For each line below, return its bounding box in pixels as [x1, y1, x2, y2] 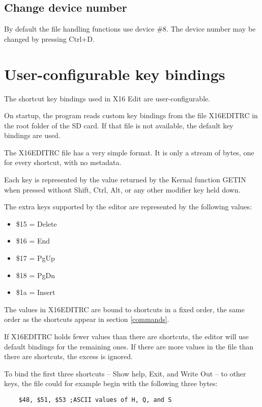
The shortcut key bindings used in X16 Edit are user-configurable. [4, 93, 211, 103]
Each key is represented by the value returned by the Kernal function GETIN [4, 174, 246, 185]
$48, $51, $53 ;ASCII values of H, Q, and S [18, 396, 172, 403]
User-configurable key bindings [4, 63, 225, 84]
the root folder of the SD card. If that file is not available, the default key [4, 120, 234, 130]
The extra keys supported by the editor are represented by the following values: [4, 201, 252, 212]
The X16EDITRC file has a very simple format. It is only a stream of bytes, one [4, 147, 254, 157]
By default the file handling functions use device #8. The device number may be [4, 23, 256, 34]
